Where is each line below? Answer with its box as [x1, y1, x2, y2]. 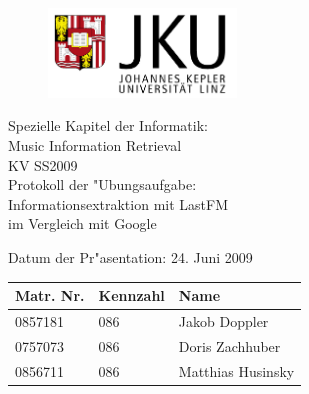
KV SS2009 [8, 154, 78, 175]
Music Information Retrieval [8, 135, 182, 155]
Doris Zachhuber [178, 335, 281, 356]
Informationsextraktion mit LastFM [8, 193, 228, 214]
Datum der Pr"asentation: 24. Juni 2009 [8, 246, 253, 267]
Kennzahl [98, 285, 165, 306]
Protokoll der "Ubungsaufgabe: [8, 174, 197, 195]
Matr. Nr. [15, 285, 85, 306]
